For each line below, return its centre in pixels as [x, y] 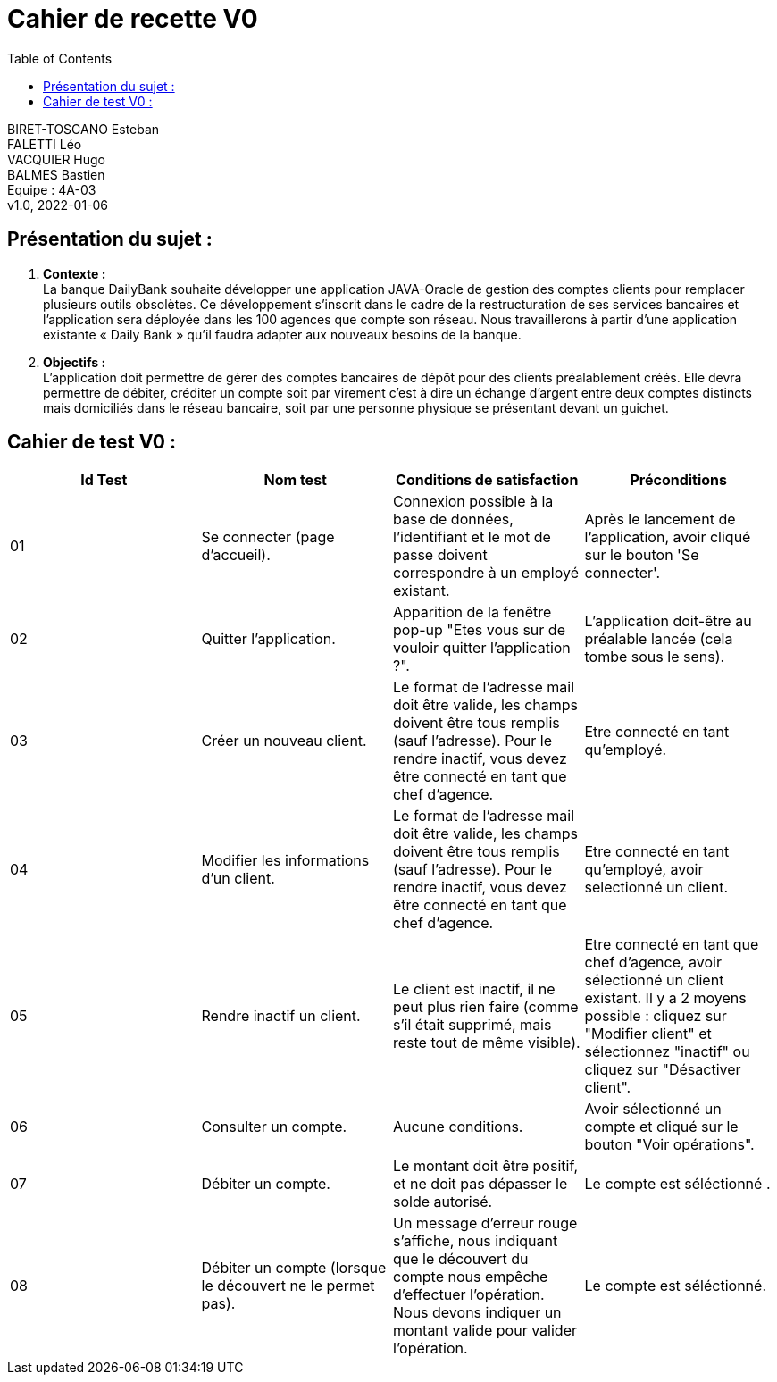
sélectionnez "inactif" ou [667, 1052]
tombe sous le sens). [655, 657]
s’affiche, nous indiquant [476, 1241]
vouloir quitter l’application [482, 648]
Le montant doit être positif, [486, 1166]
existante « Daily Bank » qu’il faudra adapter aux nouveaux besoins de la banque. [282, 334]
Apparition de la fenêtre [472, 612]
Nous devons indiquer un [477, 1313]
